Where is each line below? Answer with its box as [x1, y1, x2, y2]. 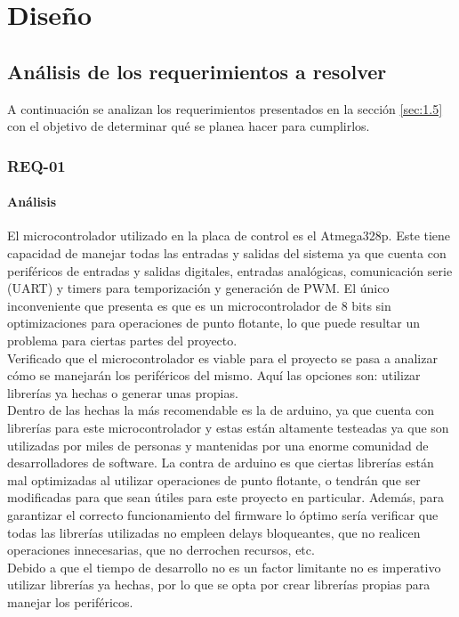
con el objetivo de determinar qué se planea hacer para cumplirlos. [7, 117, 370, 135]
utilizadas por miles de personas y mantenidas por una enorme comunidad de [7, 435, 429, 454]
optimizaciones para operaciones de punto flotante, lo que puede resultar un [7, 313, 420, 332]
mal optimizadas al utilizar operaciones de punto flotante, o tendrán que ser [7, 470, 421, 489]
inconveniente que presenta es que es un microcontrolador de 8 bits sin [7, 296, 391, 314]
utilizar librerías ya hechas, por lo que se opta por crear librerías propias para [7, 575, 431, 594]
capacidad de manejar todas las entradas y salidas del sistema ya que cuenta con [7, 244, 447, 262]
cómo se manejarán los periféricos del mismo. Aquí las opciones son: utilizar [7, 366, 421, 385]
